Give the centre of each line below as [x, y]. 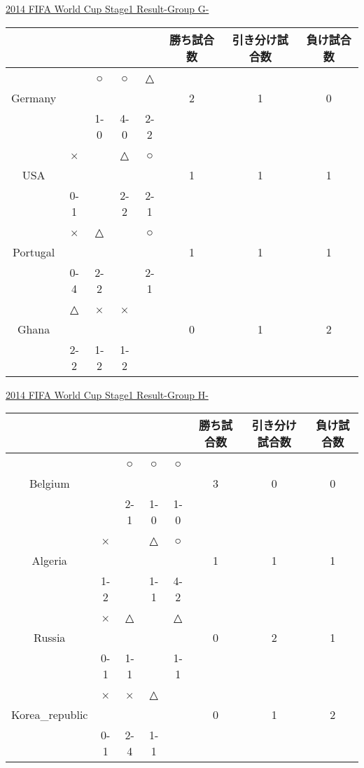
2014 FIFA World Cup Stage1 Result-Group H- [107, 394]
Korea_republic [50, 715]
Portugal [34, 252]
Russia [50, 638]
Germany [34, 97]
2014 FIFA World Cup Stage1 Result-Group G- [107, 8]
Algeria [49, 561]
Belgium [49, 484]
